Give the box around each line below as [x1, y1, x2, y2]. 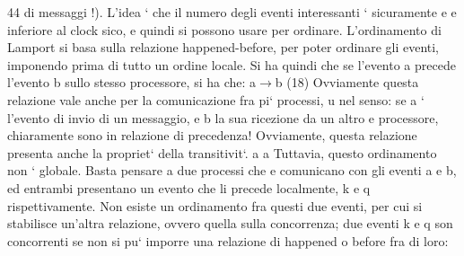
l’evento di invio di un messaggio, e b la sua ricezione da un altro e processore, [7, 108, 439, 127]
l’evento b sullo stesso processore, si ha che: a [7, 73, 257, 92]
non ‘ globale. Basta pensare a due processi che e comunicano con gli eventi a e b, [7, 161, 457, 180]
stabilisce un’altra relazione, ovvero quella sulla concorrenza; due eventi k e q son [7, 214, 453, 233]
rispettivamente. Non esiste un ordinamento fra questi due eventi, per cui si [7, 196, 423, 215]
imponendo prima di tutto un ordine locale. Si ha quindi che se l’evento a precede [7, 55, 456, 74]
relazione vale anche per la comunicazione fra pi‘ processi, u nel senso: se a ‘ [7, 90, 425, 109]
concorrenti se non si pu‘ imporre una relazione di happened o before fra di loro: [7, 231, 449, 250]
